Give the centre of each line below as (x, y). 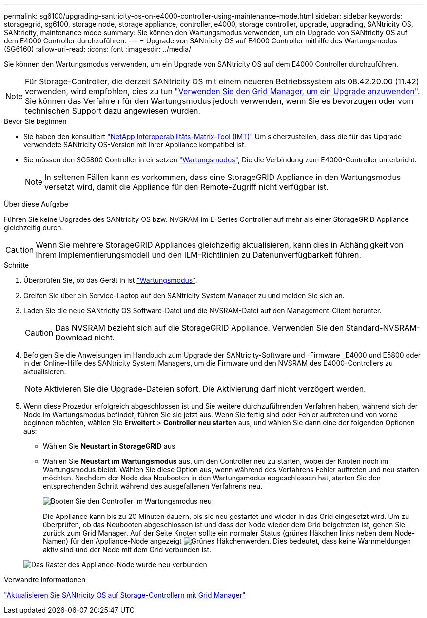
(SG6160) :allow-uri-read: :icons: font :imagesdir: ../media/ (98, 49)
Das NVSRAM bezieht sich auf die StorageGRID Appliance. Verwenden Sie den (200, 328)
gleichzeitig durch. (34, 228)
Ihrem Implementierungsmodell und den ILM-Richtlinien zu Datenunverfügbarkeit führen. (199, 255)
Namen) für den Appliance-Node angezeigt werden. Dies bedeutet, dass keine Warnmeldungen (227, 541)
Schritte (17, 265)
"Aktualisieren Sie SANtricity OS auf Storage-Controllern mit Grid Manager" (125, 595)
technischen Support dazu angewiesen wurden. (113, 111)
